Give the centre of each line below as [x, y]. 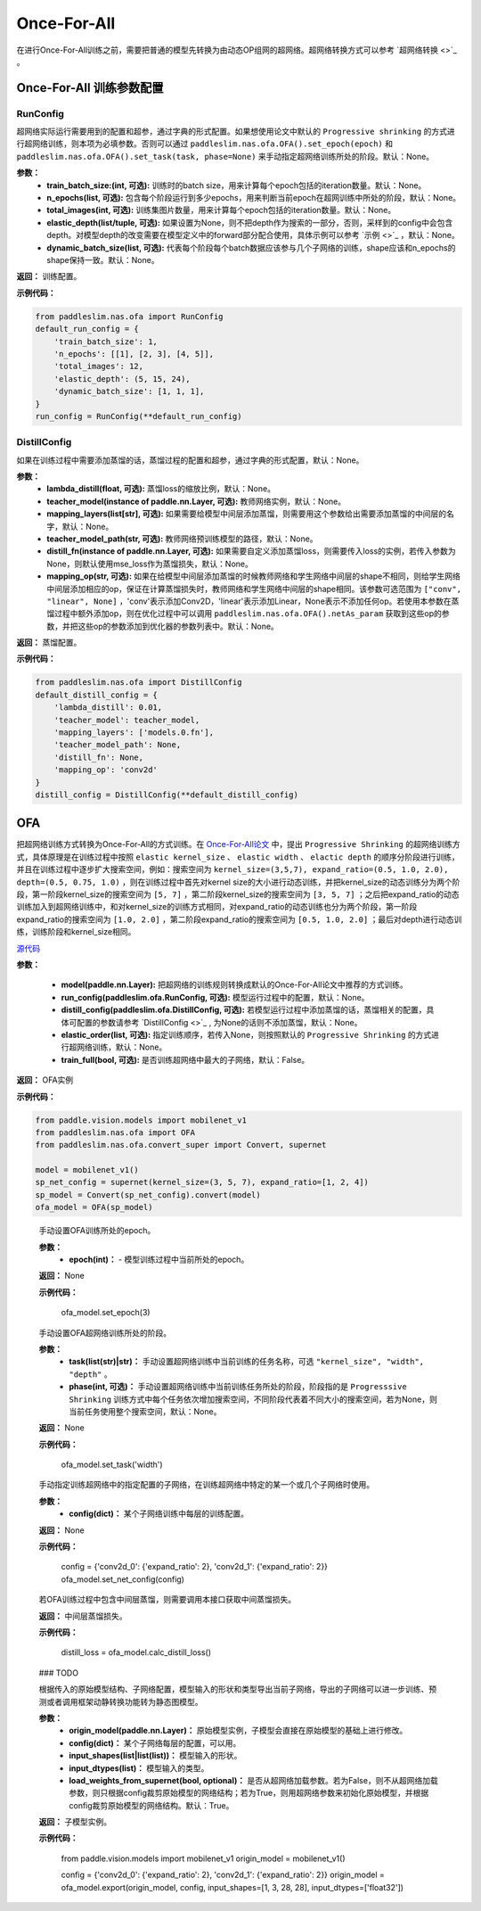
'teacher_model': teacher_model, [127, 720]
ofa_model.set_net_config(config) [122, 1579]
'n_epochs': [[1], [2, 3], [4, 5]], [134, 354]
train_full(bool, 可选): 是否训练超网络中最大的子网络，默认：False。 [185, 1059]
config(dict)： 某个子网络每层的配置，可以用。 [155, 1742]
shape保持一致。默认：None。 [103, 260]
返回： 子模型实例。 [75, 1822]
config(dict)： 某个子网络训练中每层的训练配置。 [159, 1514]
